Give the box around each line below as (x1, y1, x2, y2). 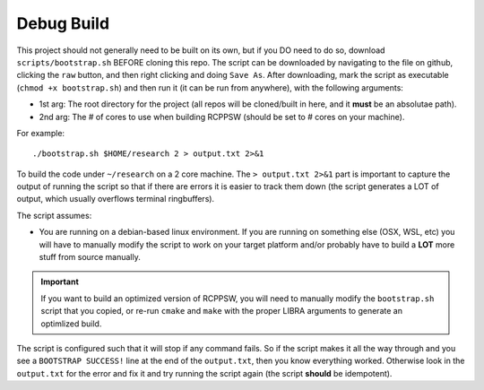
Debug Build (16, 13, 110, 33)
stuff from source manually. (39, 252, 141, 263)
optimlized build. (40, 318, 102, 329)
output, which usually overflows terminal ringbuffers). (16, 194, 215, 204)
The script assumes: (16, 210, 92, 221)
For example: (16, 127, 65, 138)
